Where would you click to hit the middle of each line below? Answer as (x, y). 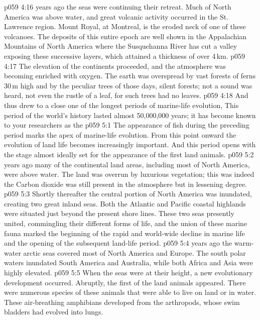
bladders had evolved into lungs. (54, 312)
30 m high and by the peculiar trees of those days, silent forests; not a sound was (128, 85)
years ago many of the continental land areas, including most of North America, (127, 164)
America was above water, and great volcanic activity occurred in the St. (116, 16)
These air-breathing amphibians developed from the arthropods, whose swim (122, 302)
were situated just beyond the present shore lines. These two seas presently (119, 213)
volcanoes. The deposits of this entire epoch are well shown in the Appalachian (125, 36)
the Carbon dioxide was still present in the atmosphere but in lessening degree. (125, 184)
